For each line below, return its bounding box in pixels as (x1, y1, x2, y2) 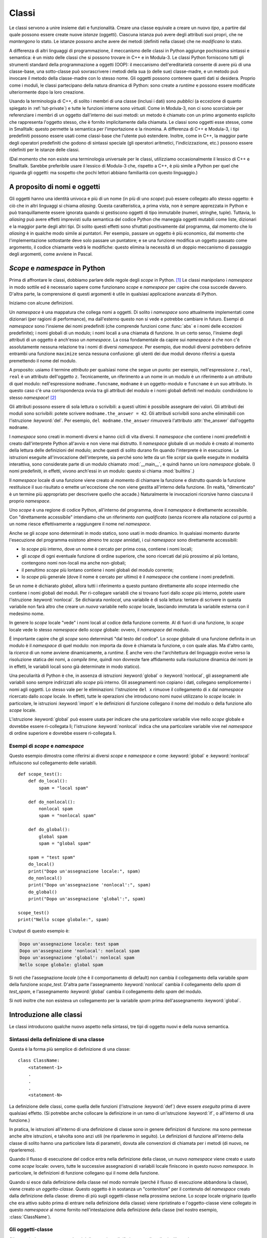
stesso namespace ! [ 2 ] (9, 394, 56, 401)
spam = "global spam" (39, 840, 91, 846)
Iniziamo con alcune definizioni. (9, 300, 74, 306)
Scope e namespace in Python (9, 264, 106, 272)
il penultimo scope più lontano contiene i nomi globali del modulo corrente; (21, 567, 174, 573)
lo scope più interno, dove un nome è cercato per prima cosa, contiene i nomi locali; (21, 546, 193, 552)
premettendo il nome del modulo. (9, 358, 77, 363)
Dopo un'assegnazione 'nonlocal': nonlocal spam (19, 948, 140, 954)
